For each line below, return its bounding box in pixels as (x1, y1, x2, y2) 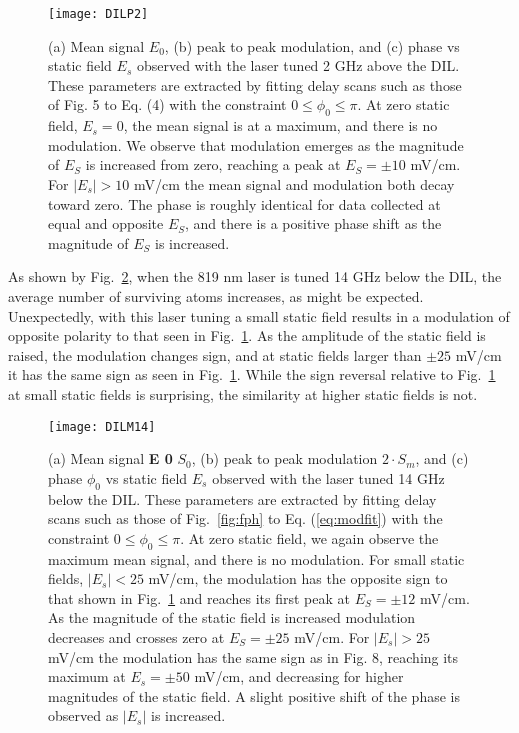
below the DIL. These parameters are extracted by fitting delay (48, 488, 437, 509)
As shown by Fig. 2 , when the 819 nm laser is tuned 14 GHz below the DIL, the (8, 266, 502, 287)
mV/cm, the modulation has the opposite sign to (148, 568, 448, 589)
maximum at (48, 666, 126, 687)
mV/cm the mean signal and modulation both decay (133, 174, 455, 195)
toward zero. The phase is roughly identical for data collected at (48, 193, 441, 214)
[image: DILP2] (48, 7, 149, 21)
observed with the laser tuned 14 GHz (212, 467, 445, 488)
